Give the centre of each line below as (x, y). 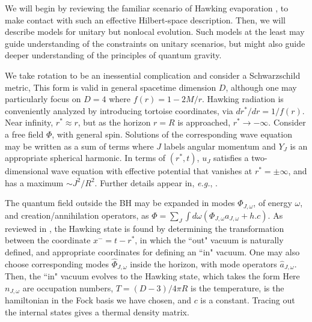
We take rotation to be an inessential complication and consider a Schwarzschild (153, 75)
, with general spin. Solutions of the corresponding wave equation (172, 134)
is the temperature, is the (237, 287)
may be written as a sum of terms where (79, 146)
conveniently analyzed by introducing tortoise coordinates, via (119, 110)
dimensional (27, 171)
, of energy (273, 203)
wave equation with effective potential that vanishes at (152, 171)
